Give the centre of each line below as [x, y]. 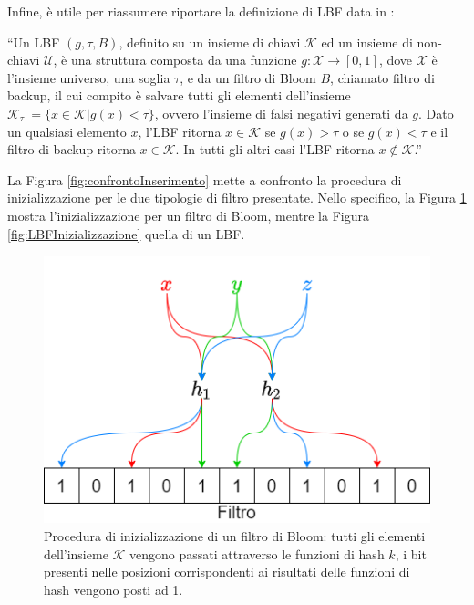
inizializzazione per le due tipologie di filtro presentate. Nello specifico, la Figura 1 [237, 198]
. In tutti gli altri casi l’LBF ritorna [275, 149]
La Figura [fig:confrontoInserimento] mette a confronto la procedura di [205, 179]
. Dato [436, 113]
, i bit [411, 553]
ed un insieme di [367, 42]
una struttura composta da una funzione [184, 60]
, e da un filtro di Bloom [248, 77]
